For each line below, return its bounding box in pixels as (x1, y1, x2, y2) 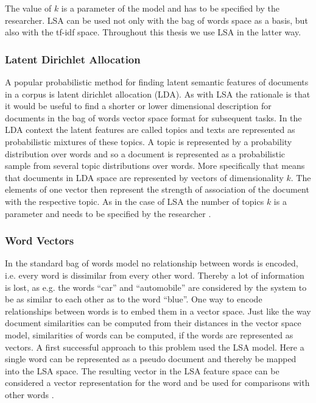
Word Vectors (5, 233, 74, 248)
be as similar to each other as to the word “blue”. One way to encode (5, 293, 262, 305)
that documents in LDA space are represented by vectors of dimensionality (5, 171, 284, 184)
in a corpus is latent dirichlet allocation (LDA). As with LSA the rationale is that (5, 87, 311, 100)
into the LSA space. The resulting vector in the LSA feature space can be (5, 364, 279, 377)
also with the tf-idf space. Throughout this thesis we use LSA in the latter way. (5, 26, 301, 38)
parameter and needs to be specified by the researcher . (5, 207, 211, 219)
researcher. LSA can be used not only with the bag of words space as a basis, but (5, 13, 308, 26)
